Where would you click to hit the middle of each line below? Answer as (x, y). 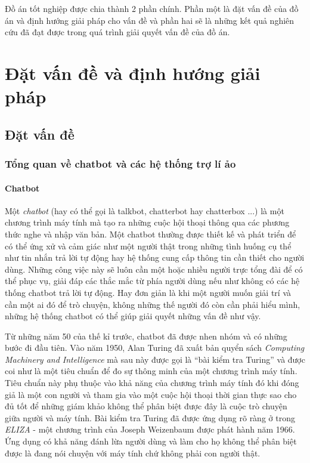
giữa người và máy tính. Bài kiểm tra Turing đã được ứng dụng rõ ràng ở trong (150, 417)
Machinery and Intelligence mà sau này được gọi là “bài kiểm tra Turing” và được (155, 359)
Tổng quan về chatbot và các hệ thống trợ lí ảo (120, 164)
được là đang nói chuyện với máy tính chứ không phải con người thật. (133, 453)
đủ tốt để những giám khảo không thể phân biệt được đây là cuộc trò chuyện (146, 406)
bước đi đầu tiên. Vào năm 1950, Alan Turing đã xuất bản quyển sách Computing (155, 348)
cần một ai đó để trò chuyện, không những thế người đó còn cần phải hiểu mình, (153, 304)
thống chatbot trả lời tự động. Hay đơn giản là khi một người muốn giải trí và (148, 292)
